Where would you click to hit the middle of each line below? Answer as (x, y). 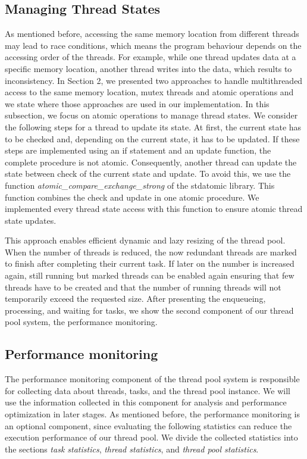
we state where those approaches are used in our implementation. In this (137, 103)
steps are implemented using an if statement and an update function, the (138, 150)
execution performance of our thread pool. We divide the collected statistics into (151, 437)
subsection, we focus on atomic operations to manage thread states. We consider (151, 115)
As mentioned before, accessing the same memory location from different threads (152, 34)
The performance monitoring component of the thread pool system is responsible (152, 379)
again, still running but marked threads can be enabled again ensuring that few (150, 275)
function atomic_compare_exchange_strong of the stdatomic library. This (140, 185)
